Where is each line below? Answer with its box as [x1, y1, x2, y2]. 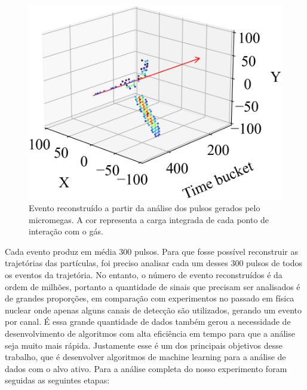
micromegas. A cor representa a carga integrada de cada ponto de [29, 213, 269, 226]
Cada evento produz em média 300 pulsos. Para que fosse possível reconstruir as [5, 245, 298, 257]
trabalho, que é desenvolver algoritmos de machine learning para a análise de [5, 351, 286, 363]
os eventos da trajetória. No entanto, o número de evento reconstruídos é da [5, 269, 283, 281]
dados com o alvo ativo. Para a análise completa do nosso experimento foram [5, 362, 287, 374]
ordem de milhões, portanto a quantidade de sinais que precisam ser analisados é [5, 280, 300, 292]
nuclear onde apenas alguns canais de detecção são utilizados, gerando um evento [5, 303, 302, 316]
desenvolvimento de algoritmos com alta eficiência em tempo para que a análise [5, 327, 295, 339]
